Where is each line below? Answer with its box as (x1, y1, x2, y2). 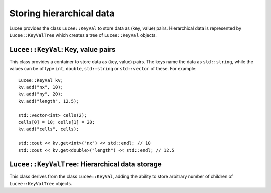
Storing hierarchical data (9, 8, 115, 19)
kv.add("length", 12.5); (18, 98, 79, 104)
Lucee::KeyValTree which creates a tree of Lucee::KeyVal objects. (9, 32, 157, 38)
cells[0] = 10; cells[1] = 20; (18, 119, 95, 125)
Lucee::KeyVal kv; (18, 77, 64, 83)
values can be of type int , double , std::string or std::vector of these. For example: (9, 66, 197, 72)
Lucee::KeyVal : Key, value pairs (9, 45, 116, 54)
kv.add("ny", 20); (18, 91, 64, 97)
